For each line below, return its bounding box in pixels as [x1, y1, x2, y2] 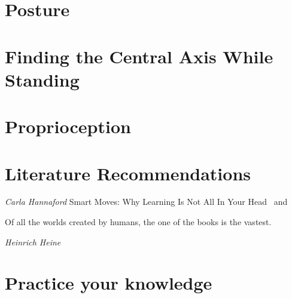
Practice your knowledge [5, 271, 212, 295]
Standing [5, 67, 80, 91]
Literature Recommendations [5, 161, 251, 185]
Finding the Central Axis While [5, 44, 273, 68]
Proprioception [5, 114, 131, 139]
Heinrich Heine [5, 235, 61, 248]
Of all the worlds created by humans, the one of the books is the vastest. [5, 216, 272, 228]
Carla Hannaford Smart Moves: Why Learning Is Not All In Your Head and [5, 195, 288, 208]
